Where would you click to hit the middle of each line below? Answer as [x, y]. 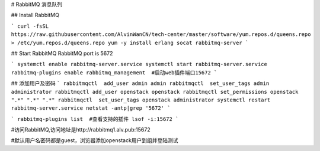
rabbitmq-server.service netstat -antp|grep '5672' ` [91, 108]
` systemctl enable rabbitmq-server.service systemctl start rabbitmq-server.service [139, 64]
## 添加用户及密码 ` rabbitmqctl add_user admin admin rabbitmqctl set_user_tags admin [140, 83]
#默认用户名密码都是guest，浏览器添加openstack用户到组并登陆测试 [95, 140]
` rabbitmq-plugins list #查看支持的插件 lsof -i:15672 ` [95, 119]
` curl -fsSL [30, 26]
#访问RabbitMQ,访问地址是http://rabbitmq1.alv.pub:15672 [81, 130]
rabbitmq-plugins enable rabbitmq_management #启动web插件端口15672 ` [114, 73]
